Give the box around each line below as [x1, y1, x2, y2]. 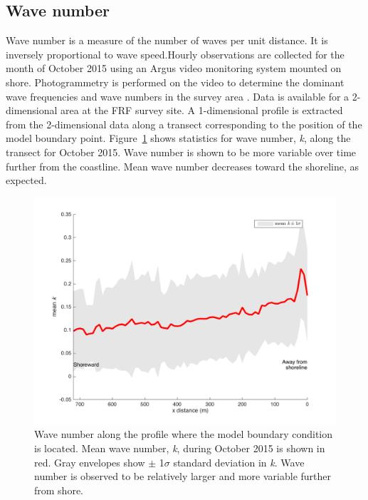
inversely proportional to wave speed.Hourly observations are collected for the [6, 46, 345, 61]
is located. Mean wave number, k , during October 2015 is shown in [34, 440, 325, 455]
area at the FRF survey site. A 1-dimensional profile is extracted [61, 103, 343, 118]
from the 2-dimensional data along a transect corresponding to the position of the [6, 116, 362, 131]
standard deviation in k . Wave [173, 454, 305, 469]
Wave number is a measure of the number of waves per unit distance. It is [6, 33, 328, 48]
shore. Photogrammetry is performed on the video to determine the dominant [6, 74, 345, 89]
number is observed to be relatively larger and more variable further [34, 469, 332, 484]
